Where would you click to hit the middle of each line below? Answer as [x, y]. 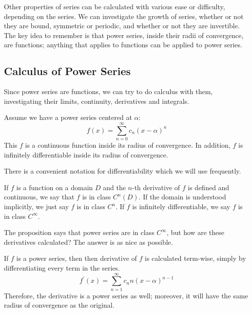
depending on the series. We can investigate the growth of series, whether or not [124, 16]
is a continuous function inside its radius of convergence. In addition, [128, 145]
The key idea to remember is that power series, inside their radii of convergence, [124, 35]
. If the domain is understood [182, 197]
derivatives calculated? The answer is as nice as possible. [88, 242]
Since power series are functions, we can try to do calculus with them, [108, 91]
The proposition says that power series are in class [79, 232]
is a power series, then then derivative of [77, 258]
